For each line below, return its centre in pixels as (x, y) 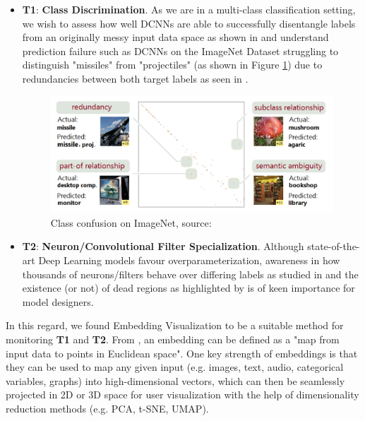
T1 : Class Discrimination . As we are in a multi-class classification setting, (189, 9)
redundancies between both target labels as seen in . (135, 78)
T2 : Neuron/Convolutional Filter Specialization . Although (163, 246)
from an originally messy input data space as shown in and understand (175, 37)
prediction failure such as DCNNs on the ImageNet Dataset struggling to (180, 51)
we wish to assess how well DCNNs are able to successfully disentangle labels (189, 23)
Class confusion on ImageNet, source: (131, 222)
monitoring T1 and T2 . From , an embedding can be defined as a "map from (173, 339)
